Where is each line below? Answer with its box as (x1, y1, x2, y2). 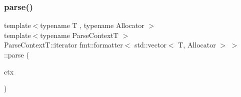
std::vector (134, 39, 166, 50)
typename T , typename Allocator (40, 20, 144, 30)
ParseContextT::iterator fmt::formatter (4, 39, 123, 50)
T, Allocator (178, 39, 216, 50)
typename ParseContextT (40, 29, 118, 40)
